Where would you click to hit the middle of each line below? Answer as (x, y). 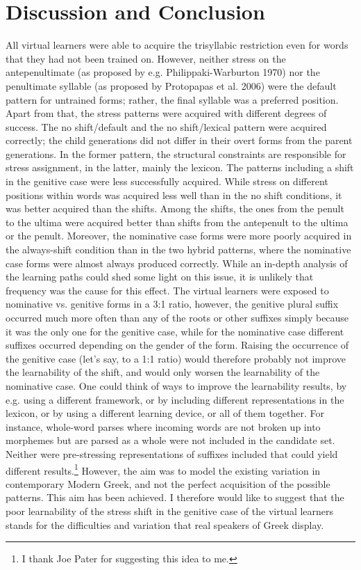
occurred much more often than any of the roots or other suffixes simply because (177, 317)
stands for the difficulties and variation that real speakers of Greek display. (165, 524)
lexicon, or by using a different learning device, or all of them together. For (165, 413)
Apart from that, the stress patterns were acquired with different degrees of (166, 113)
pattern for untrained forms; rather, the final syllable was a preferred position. (172, 99)
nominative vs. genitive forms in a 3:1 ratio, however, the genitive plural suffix (172, 304)
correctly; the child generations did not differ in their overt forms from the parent (179, 140)
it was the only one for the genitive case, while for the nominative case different (175, 331)
